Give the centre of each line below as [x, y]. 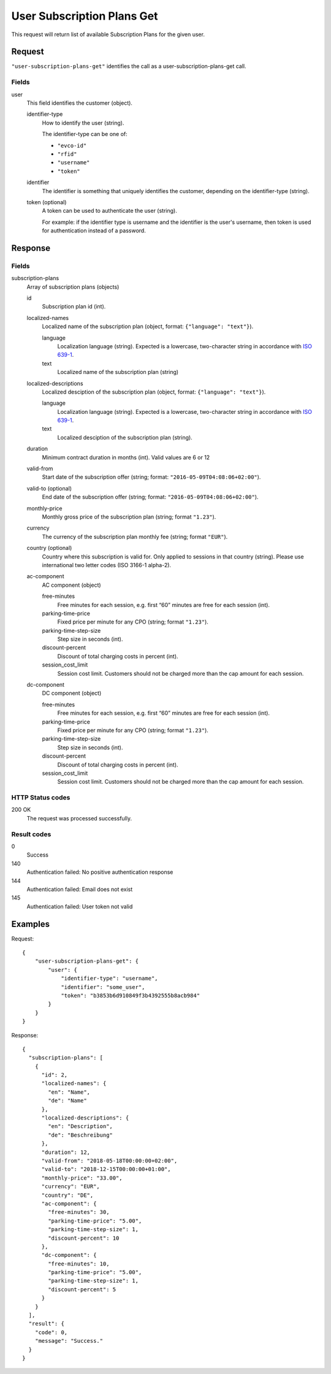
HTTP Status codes [41, 798]
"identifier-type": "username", [110, 979]
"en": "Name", [69, 1092]
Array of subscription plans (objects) [73, 287]
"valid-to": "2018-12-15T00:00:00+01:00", [106, 1169]
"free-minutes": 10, [79, 1264]
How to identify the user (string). [83, 123]
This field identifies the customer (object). [80, 103]
